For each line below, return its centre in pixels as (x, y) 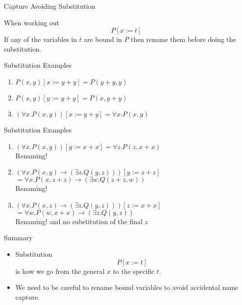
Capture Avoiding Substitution (50, 6)
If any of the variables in (41, 39)
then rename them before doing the (183, 39)
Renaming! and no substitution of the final (79, 221)
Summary (18, 238)
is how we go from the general (60, 271)
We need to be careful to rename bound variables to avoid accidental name (127, 287)
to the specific (134, 271)
